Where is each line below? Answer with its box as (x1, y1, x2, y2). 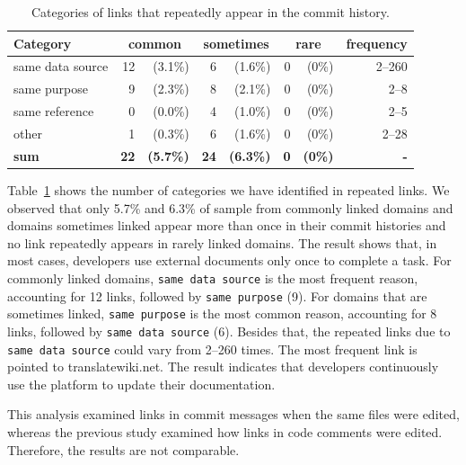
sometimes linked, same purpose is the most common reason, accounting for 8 (7, 304, 437, 323)
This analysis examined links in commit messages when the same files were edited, (7, 405, 460, 424)
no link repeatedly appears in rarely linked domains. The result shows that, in (7, 233, 437, 252)
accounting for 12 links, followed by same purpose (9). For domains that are (7, 286, 427, 305)
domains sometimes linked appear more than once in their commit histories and (7, 216, 446, 235)
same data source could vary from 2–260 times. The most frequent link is (7, 339, 418, 358)
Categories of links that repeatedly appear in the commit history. (31, 3, 390, 21)
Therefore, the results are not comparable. (7, 440, 240, 459)
